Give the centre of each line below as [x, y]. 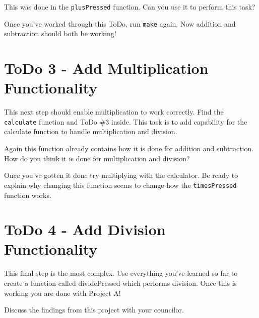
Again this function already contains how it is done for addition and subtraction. [129, 148]
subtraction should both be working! [60, 33]
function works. [28, 195]
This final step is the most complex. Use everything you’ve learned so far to [121, 273]
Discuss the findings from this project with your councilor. [94, 310]
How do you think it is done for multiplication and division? [97, 158]
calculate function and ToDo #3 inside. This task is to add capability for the [126, 121]
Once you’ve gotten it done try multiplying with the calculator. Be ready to [121, 175]
